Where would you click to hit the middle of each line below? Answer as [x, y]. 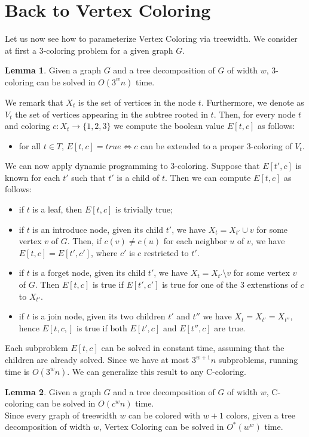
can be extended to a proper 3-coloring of [216, 145]
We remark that [34, 102]
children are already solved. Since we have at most [97, 359]
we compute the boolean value [169, 126]
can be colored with [164, 415]
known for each [33, 177]
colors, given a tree [261, 415]
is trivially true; [144, 209]
